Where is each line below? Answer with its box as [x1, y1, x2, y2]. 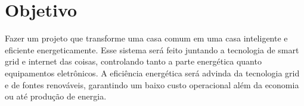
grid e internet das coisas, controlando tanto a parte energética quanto [5, 55, 262, 68]
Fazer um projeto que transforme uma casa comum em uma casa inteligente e [5, 32, 288, 44]
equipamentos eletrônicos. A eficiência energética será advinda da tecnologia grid [5, 66, 300, 79]
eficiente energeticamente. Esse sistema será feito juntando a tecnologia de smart [5, 43, 299, 56]
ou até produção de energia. [5, 90, 107, 102]
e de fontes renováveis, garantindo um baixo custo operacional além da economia [5, 78, 299, 91]
